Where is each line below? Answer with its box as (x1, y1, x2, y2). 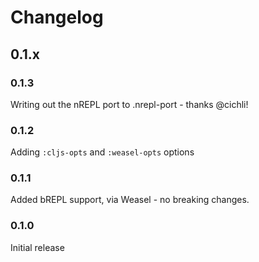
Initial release (10, 241, 65, 253)
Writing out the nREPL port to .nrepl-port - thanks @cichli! (10, 98, 249, 110)
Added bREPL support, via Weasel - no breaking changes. (10, 194, 250, 206)
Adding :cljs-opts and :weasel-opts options (10, 146, 195, 158)
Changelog (10, 6, 104, 29)
